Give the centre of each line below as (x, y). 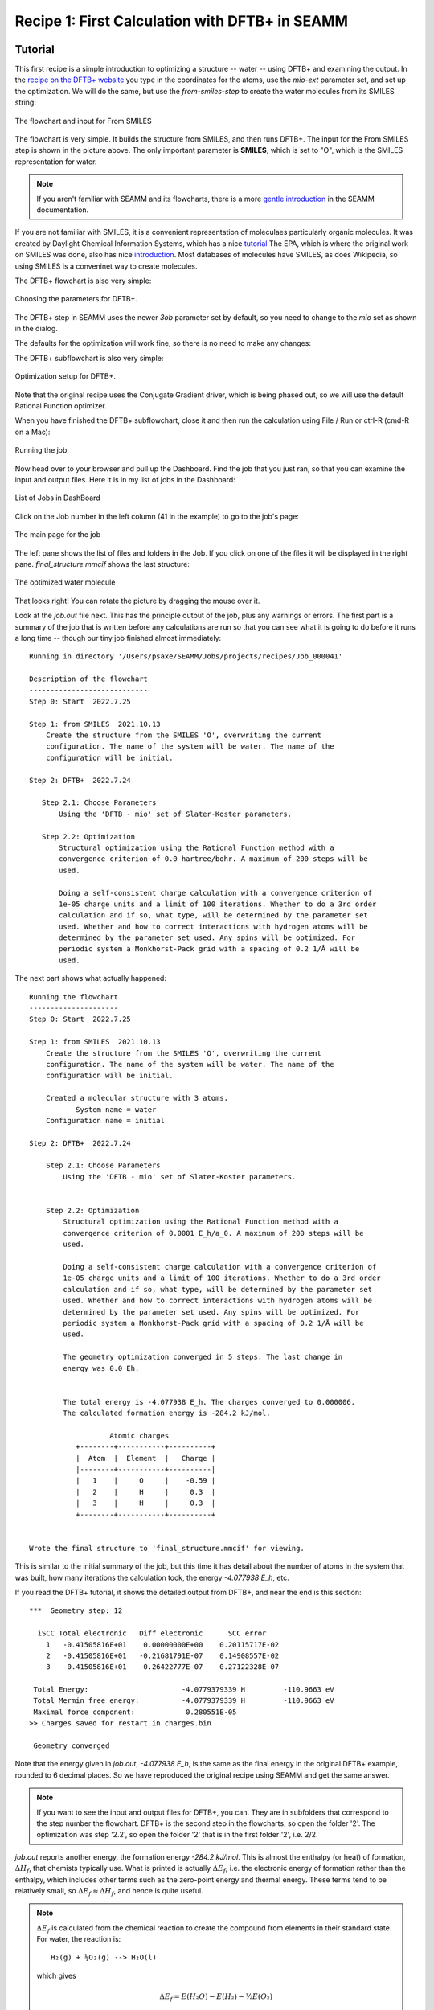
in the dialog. (36, 329)
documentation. (63, 210)
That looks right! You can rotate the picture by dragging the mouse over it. (137, 601)
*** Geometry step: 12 (76, 1611)
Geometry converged (72, 1746)
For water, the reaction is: (79, 1939)
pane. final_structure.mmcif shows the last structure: (102, 564)
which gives (56, 1975)
